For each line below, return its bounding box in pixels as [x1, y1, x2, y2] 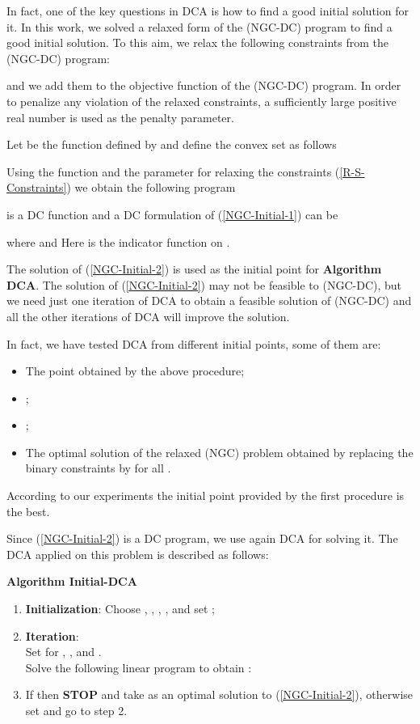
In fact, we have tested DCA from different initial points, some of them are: [6, 335, 381, 352]
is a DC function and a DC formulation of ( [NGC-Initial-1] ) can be [6, 205, 338, 222]
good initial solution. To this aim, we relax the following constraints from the [6, 34, 388, 51]
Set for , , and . [25, 643, 102, 660]
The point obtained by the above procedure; [25, 362, 245, 379]
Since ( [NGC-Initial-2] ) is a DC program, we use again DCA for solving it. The [6, 530, 398, 547]
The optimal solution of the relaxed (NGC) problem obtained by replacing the [25, 443, 414, 460]
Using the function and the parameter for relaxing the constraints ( [6, 163, 340, 180]
